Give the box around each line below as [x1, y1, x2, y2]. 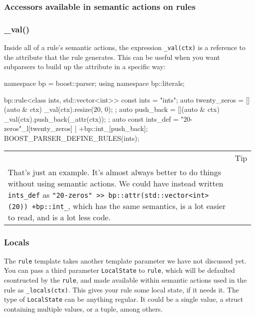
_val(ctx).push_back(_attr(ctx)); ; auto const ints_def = [4, 113, 179, 124]
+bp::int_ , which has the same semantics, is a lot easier [32, 200, 226, 212]
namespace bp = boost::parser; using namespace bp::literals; [4, 78, 185, 88]
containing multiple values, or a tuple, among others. [4, 303, 163, 314]
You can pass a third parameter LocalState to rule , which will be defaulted [4, 265, 235, 275]
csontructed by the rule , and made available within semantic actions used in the [4, 275, 247, 285]
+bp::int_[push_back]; [78, 123, 148, 133]
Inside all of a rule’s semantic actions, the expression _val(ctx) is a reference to [4, 42, 246, 53]
